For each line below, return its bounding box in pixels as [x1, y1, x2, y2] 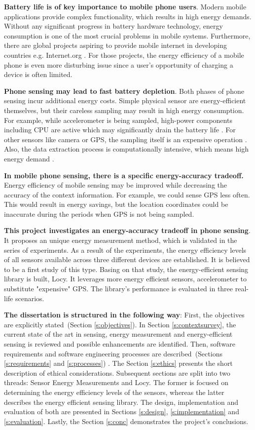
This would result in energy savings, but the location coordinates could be [4, 199, 228, 209]
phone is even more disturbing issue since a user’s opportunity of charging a [4, 59, 233, 70]
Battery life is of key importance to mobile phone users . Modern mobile [4, 1, 247, 11]
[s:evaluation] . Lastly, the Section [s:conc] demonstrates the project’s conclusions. [4, 416, 249, 426]
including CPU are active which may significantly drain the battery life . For [4, 124, 236, 135]
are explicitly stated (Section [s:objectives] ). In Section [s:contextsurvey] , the [4, 319, 236, 329]
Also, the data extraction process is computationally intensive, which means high [4, 144, 249, 154]
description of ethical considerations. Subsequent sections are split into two [4, 367, 230, 378]
